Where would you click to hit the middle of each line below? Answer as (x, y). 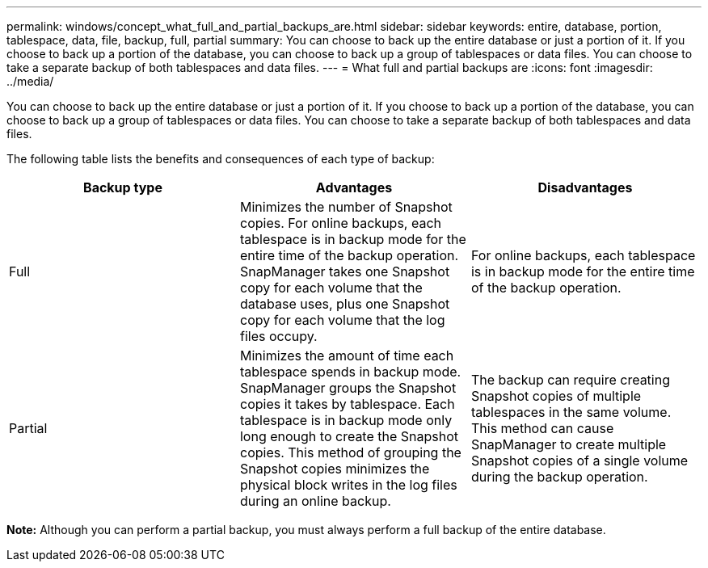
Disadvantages (585, 187)
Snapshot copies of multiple (556, 396)
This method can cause (542, 428)
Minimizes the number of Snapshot (346, 207)
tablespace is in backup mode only (346, 420)
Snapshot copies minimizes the (335, 469)
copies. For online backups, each (341, 223)
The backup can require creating (570, 380)
